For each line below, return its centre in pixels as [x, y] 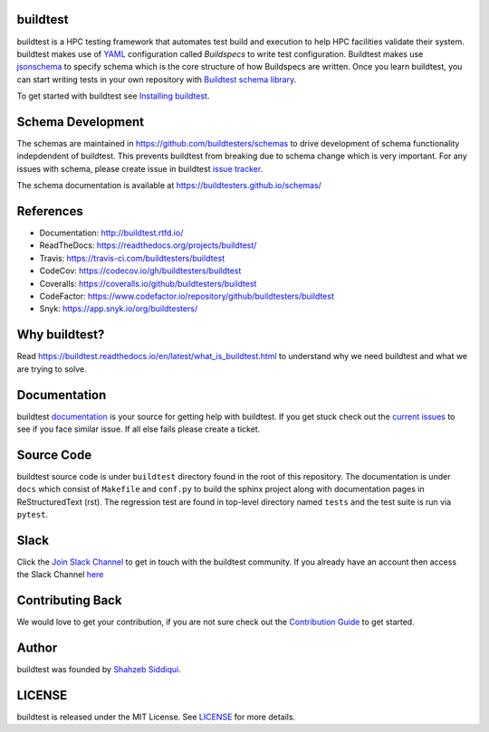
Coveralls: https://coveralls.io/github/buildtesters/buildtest [148, 283]
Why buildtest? [61, 335]
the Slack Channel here [60, 575]
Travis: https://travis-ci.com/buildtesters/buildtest [132, 258]
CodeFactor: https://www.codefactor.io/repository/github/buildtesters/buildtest [187, 296]
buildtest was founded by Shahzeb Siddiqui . [99, 670]
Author [37, 648]
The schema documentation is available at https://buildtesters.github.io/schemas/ [169, 185]
